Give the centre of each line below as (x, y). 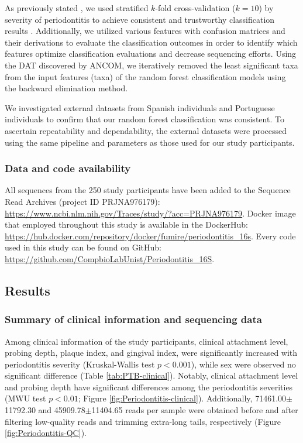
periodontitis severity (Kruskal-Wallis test (80, 364)
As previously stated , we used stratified (77, 8)
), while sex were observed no (243, 364)
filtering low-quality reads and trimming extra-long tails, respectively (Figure (143, 421)
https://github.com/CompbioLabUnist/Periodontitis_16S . (110, 258)
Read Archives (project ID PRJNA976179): (82, 201)
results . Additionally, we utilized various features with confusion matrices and (145, 31)
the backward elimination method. (66, 88)
